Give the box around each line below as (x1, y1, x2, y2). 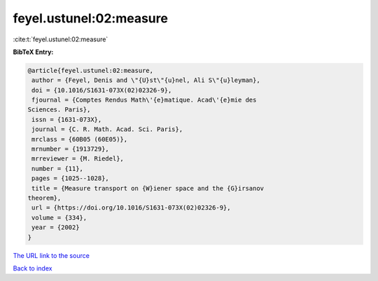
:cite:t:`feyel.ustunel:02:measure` (13, 35, 108, 43)
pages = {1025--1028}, (31, 174, 110, 182)
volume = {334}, (31, 214, 87, 221)
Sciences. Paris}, (27, 106, 91, 114)
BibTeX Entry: (13, 48, 54, 56)
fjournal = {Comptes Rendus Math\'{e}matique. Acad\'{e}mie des (31, 96, 257, 104)
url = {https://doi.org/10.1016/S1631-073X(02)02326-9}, (31, 204, 231, 212)
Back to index (13, 263, 52, 273)
